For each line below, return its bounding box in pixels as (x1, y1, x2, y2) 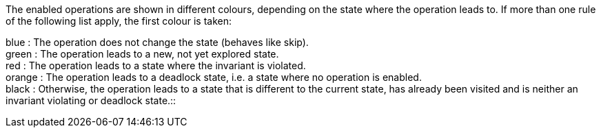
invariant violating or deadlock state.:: (6, 95, 176, 106)
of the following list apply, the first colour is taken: (6, 15, 232, 27)
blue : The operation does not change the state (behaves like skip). (6, 36, 309, 48)
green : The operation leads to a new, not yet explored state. (6, 48, 279, 60)
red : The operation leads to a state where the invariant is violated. (6, 60, 306, 71)
